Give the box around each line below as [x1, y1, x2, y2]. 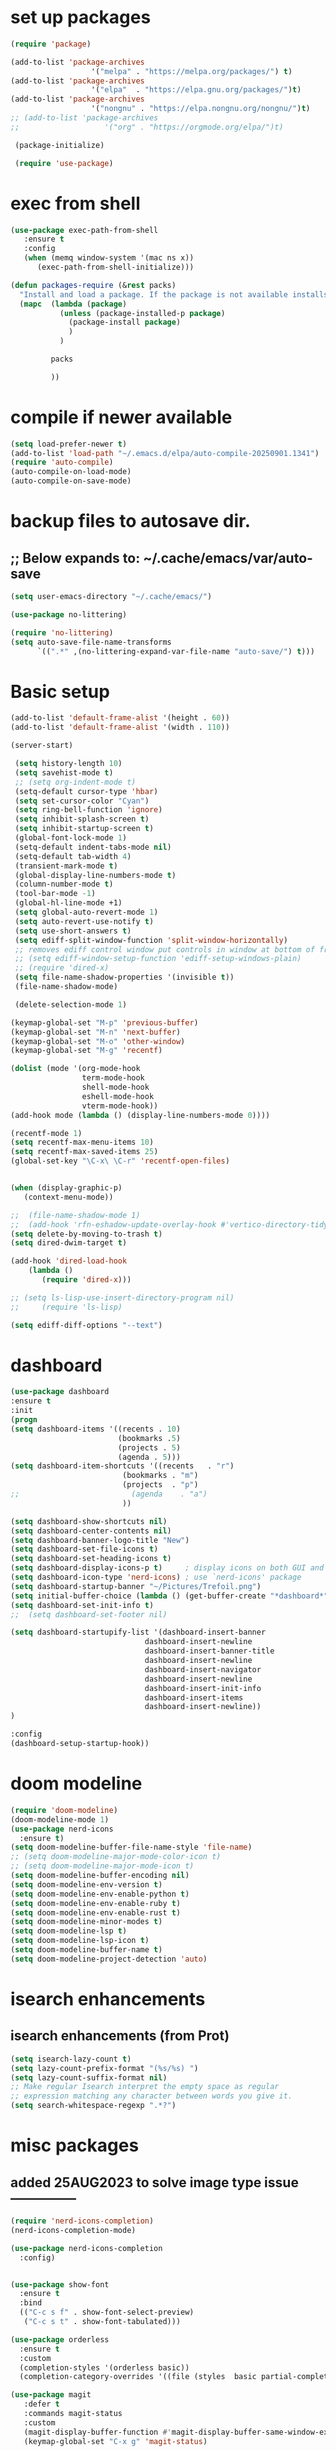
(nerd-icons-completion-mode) [10, 2225, 137, 2235]
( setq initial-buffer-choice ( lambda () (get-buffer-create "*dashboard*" [10, 1591, 329, 1601]
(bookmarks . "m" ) [121, 1471, 199, 1481]
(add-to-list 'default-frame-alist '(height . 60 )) [10, 713, 230, 723]
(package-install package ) [68, 317, 182, 328]
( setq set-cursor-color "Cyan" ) [14, 796, 150, 806]
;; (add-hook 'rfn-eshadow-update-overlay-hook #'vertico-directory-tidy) [10, 1219, 333, 1230]
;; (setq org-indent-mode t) [14, 777, 137, 787]
